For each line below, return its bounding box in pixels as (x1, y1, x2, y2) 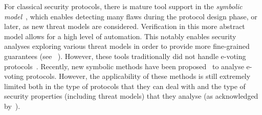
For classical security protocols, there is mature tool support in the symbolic (4, 1, 243, 11)
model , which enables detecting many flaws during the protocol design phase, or (4, 11, 257, 21)
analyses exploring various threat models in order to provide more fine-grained (4, 41, 250, 51)
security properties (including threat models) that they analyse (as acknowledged (4, 91, 258, 101)
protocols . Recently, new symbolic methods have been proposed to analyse (4, 61, 244, 71)
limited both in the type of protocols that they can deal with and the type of (4, 80, 246, 91)
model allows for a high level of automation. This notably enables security (4, 31, 236, 41)
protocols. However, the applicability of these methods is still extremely (26, 71, 251, 81)
